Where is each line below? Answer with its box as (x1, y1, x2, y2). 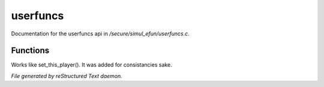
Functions (11, 46, 50, 56)
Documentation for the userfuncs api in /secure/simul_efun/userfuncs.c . (11, 30, 190, 37)
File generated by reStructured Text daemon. (11, 72, 122, 79)
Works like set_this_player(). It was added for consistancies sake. (11, 61, 172, 68)
